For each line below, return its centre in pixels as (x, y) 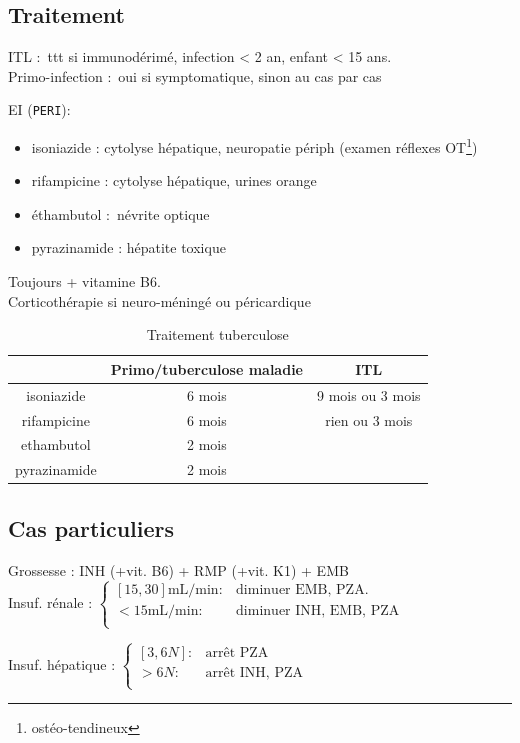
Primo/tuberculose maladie (206, 368)
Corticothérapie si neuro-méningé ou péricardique (159, 300)
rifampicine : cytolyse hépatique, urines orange (174, 180)
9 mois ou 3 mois (368, 394)
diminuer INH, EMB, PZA (318, 611)
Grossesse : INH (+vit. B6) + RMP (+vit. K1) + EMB (178, 569)
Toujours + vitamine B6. (84, 281)
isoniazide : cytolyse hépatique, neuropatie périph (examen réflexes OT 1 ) (254, 145)
